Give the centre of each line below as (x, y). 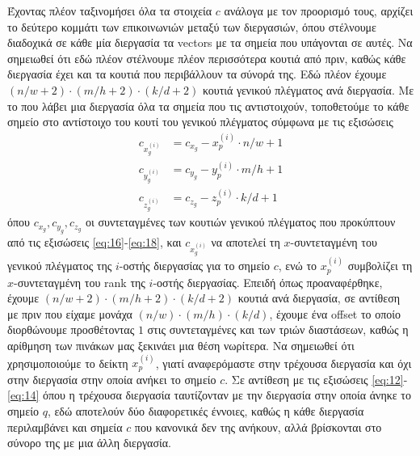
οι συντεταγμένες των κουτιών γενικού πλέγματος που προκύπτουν (240, 222)
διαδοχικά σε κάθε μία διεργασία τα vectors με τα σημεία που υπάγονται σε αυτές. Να (210, 42)
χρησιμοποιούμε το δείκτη (68, 363)
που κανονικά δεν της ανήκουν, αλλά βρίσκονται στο (258, 426)
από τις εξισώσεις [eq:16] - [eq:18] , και (94, 241)
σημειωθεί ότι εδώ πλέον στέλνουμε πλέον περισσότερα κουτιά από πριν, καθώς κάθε (207, 58)
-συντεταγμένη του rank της (80, 282)
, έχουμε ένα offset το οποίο (335, 313)
